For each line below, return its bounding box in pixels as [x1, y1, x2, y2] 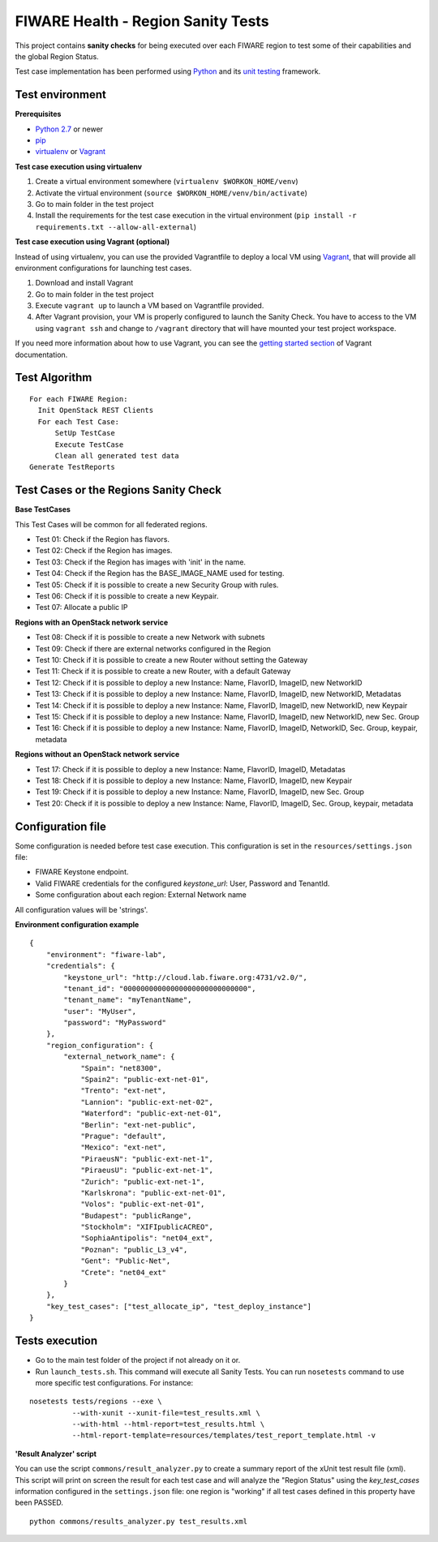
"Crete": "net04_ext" [80, 1268, 166, 1277]
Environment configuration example [15, 919, 140, 929]
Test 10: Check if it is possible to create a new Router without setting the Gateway [35, 655, 308, 664]
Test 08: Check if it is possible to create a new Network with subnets [35, 633, 265, 642]
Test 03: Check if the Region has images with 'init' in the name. [35, 556, 247, 567]
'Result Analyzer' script [15, 1449, 97, 1458]
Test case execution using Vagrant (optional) [15, 237, 170, 247]
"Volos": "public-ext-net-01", [80, 1200, 205, 1209]
